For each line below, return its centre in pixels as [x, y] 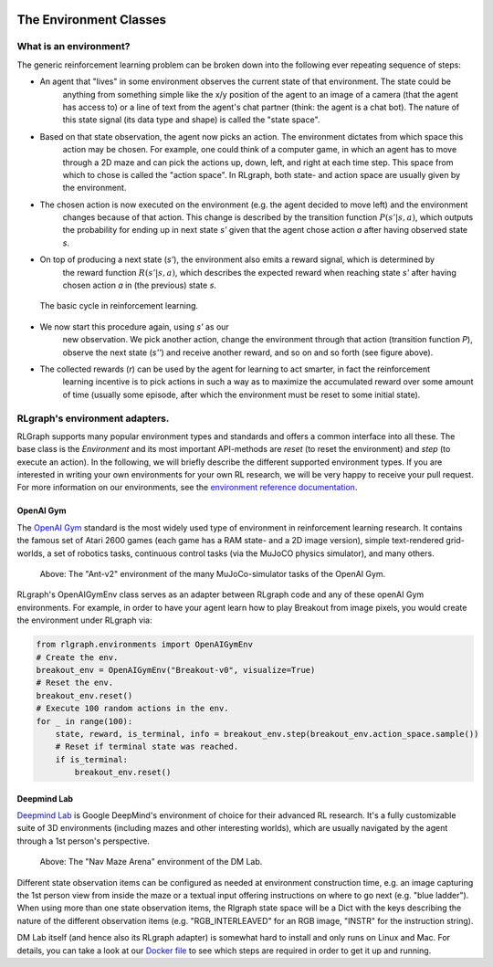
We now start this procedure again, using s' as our [135, 326]
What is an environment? [73, 47]
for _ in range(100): [84, 721]
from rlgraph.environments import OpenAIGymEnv [144, 645]
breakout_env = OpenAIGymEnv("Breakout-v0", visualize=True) [176, 670]
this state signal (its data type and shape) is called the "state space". [191, 120]
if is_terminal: [91, 759]
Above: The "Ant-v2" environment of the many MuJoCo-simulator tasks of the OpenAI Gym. [213, 574]
